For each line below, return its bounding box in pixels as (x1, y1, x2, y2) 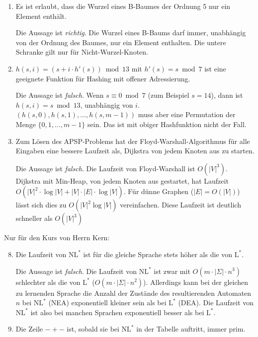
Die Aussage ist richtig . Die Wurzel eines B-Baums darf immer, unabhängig (15, 27, 246, 38)
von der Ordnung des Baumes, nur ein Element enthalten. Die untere (15, 37, 226, 47)
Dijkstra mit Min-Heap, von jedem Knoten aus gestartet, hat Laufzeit (15, 175, 229, 186)
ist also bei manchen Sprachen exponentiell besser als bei (30, 307, 204, 317)
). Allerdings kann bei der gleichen (143, 276, 249, 287)
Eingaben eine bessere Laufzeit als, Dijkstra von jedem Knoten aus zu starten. (15, 145, 255, 156)
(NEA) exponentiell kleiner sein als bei (48, 297, 167, 308)
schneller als (15, 213, 53, 223)
